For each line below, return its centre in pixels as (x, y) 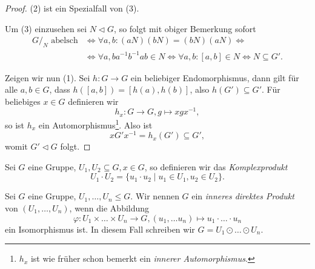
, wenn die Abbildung (109, 208)
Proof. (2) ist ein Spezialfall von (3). (72, 8)
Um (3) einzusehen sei (46, 28)
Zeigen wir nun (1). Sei (48, 77)
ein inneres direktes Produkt (243, 196)
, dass (60, 89)
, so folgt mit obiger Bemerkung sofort (185, 28)
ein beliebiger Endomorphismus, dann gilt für (215, 77)
